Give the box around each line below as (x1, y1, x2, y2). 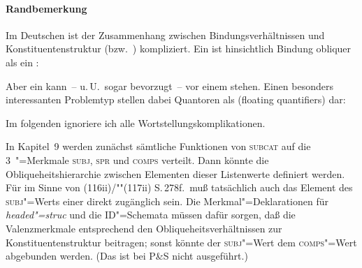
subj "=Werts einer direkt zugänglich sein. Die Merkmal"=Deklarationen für (6, 193, 329, 208)
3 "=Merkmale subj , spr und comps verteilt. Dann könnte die (6, 152, 269, 167)
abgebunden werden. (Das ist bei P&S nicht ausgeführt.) (6, 248, 248, 263)
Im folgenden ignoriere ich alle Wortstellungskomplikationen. (6, 115, 266, 130)
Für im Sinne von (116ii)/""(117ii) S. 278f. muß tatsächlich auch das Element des (6, 180, 353, 195)
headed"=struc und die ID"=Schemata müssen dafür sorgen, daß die (6, 207, 296, 222)
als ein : (6, 54, 39, 69)
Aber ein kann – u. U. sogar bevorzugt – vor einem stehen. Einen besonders (6, 78, 333, 93)
